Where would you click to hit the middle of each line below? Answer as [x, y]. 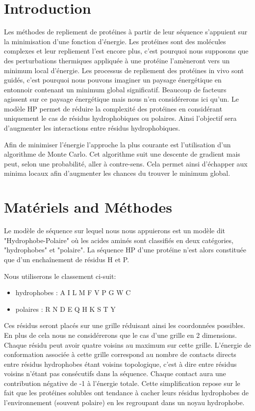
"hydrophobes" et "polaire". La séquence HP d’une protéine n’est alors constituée [125, 250]
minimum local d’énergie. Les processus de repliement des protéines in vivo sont [124, 70]
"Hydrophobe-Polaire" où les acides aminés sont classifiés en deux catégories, [119, 240]
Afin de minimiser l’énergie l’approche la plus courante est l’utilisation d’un [117, 144]
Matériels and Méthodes [88, 207]
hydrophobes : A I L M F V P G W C [73, 292]
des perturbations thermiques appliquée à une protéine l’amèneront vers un [117, 60]
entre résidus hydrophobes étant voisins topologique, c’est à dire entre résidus [120, 364]
